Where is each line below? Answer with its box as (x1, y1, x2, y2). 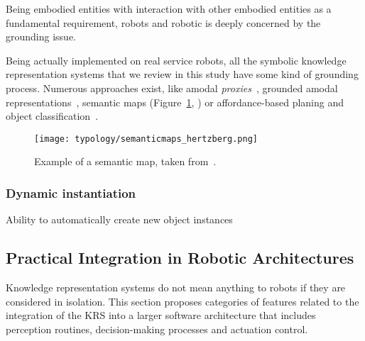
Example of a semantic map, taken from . (34, 154, 217, 169)
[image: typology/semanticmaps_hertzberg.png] (34, 133, 258, 144)
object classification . (6, 108, 99, 123)
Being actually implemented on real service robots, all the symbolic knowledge (6, 52, 347, 67)
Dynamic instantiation (6, 184, 136, 201)
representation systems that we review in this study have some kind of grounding (6, 67, 359, 82)
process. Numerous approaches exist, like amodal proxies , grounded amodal (6, 80, 338, 95)
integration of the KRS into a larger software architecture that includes (6, 308, 316, 323)
